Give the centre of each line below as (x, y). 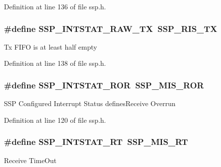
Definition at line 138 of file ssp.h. (55, 63)
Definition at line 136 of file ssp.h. (55, 6)
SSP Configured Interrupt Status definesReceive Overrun (90, 103)
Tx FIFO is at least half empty (51, 46)
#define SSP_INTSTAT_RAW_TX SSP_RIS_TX (111, 28)
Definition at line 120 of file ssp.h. (55, 120)
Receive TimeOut (30, 160)
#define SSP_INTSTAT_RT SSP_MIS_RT (96, 142)
